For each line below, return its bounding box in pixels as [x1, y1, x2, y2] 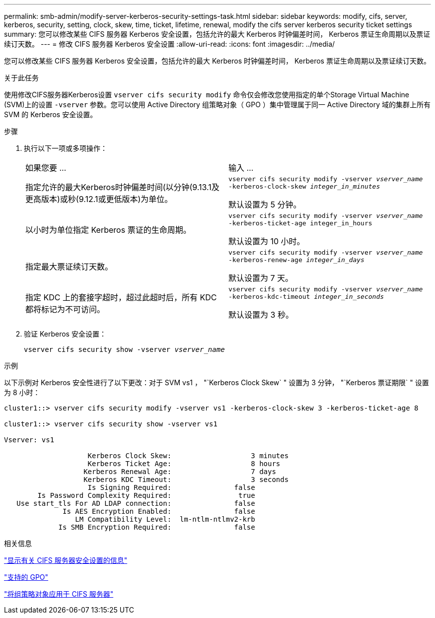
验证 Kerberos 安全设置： [24, 330, 106, 338]
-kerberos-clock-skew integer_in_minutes [228, 183, 380, 190]
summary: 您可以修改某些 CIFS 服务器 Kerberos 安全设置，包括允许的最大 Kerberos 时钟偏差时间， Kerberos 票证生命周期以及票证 [4, 30, 431, 38]
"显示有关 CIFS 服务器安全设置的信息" [4, 556, 128, 564]
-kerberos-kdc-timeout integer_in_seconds [228, 293, 384, 300]
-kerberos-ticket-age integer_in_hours [228, 219, 372, 227]
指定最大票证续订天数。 [25, 262, 113, 272]
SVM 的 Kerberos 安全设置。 [4, 110, 97, 119]
